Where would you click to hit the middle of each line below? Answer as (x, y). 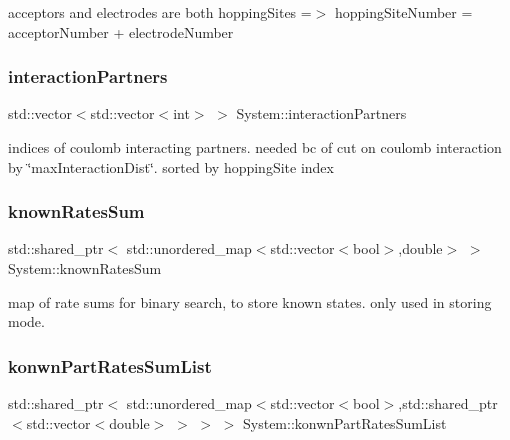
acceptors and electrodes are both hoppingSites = (160, 12)
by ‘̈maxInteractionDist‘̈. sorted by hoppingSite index (171, 166)
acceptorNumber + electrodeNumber (121, 31)
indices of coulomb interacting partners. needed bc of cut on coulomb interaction (255, 147)
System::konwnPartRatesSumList (344, 422)
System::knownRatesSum (85, 268)
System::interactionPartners (321, 113)
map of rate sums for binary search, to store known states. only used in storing (250, 301)
